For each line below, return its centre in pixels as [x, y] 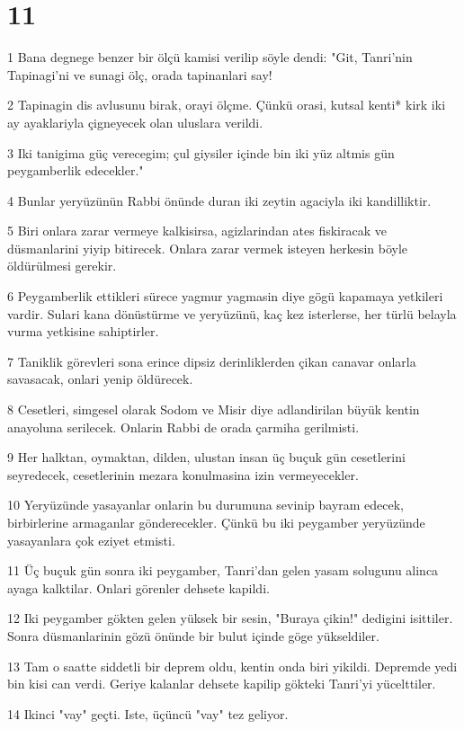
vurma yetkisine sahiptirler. [83, 331]
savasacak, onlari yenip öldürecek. [100, 379]
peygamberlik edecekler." [76, 170]
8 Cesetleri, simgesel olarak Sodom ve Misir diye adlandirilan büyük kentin [214, 409]
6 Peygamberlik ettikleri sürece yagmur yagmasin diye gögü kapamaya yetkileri [225, 296]
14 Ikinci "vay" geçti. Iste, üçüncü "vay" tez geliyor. [148, 713]
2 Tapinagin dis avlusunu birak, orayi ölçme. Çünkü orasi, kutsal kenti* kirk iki [227, 105]
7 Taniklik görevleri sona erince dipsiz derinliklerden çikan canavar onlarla [212, 361]
